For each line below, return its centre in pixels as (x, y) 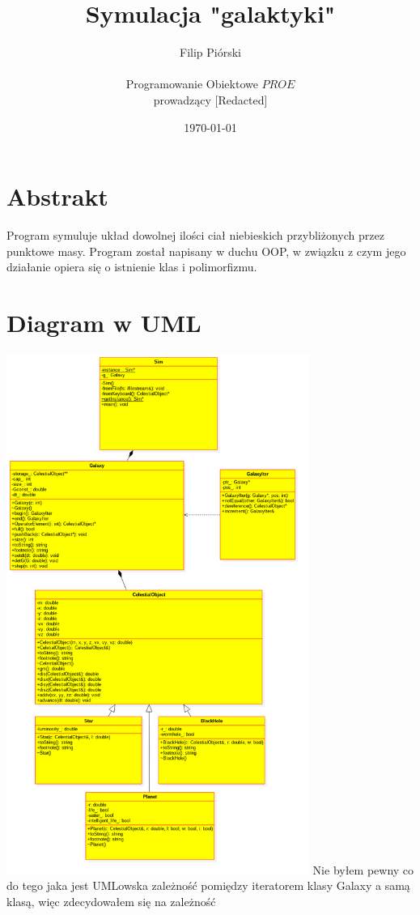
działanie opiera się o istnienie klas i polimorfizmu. (132, 267)
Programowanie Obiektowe (192, 84)
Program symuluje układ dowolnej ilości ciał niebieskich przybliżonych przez (195, 235)
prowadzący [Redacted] (210, 99)
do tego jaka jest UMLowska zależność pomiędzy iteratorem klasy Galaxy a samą (208, 885)
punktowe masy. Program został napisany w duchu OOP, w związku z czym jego (206, 251)
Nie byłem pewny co (363, 869)
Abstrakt (57, 196)
